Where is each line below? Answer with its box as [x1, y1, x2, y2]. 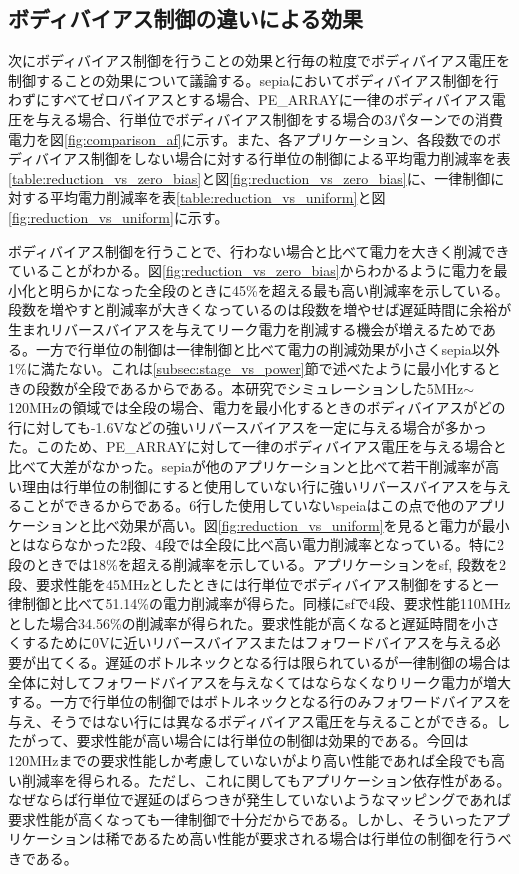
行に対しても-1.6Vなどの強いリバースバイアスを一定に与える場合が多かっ [8, 416, 487, 437]
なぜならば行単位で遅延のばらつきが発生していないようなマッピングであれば [8, 789, 512, 810]
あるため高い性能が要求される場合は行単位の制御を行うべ [133, 828, 512, 849]
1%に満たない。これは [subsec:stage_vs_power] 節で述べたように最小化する [8, 358, 487, 379]
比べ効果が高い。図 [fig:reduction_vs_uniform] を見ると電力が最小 [91, 514, 510, 535]
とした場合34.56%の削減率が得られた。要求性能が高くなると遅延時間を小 [8, 612, 486, 633]
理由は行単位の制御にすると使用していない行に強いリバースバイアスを [21, 475, 484, 496]
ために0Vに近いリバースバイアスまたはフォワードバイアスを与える [49, 632, 487, 653]
